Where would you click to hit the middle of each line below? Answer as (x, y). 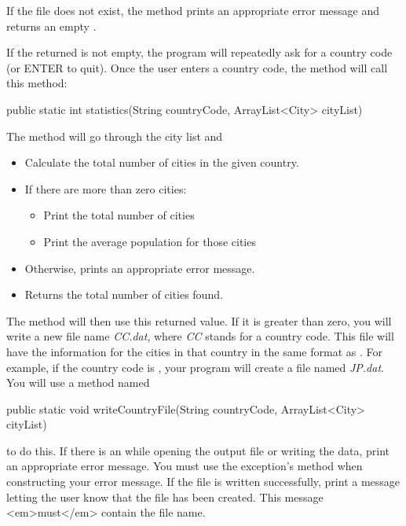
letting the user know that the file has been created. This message (165, 497)
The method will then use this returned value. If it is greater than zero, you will (199, 320)
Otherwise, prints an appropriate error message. (140, 268)
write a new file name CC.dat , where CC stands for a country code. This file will (200, 336)
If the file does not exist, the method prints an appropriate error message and (193, 10)
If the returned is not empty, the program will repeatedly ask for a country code (199, 52)
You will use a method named (78, 383)
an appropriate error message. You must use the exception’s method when (185, 466)
